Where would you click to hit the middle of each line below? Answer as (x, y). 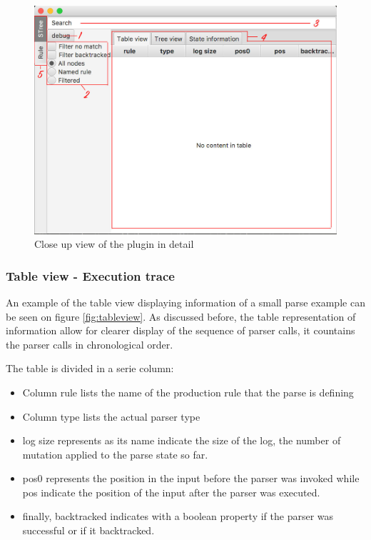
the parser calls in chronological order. (90, 344)
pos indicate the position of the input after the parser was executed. (171, 492)
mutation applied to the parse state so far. (115, 454)
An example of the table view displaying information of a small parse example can (185, 302)
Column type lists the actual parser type (111, 416)
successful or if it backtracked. (88, 530)
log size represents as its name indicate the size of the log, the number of (182, 440)
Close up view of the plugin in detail (114, 244)
